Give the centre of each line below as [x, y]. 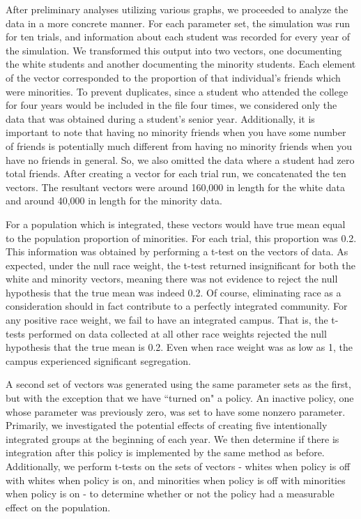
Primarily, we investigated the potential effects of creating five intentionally [167, 425]
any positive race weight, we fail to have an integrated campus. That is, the [167, 320]
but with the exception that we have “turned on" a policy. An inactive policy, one [180, 398]
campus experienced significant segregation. [98, 360]
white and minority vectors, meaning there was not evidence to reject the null [172, 279]
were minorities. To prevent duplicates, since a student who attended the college [177, 91]
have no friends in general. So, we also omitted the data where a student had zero [180, 159]
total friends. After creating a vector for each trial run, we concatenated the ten [176, 173]
